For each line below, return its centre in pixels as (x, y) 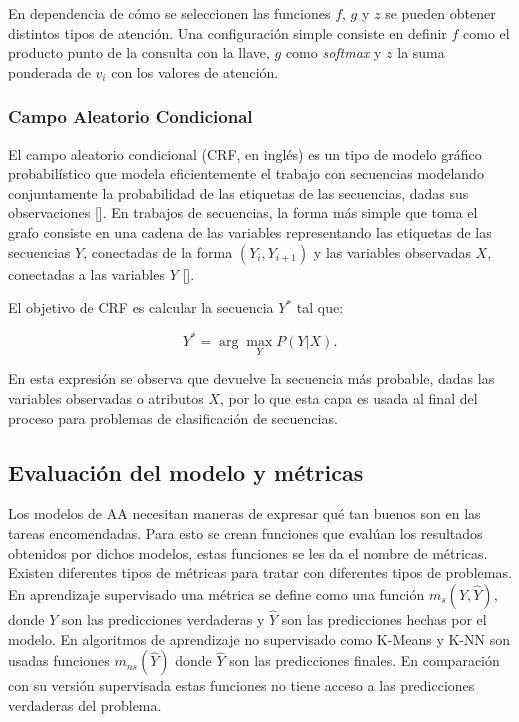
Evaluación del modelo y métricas (186, 471)
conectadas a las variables (86, 273)
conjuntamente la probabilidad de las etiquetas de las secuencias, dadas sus (238, 192)
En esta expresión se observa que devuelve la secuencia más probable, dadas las (251, 378)
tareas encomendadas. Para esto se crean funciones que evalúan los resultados (245, 533)
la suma (421, 52)
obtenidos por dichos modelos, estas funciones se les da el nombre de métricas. (248, 552)
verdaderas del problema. (85, 704)
